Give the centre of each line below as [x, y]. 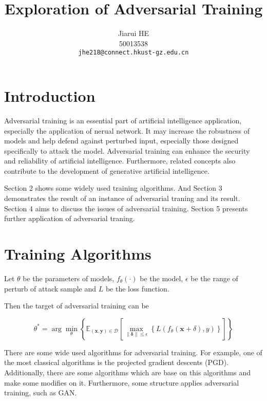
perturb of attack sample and [50, 288]
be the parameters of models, [69, 278]
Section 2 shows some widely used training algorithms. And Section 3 [113, 188]
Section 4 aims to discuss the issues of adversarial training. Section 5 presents [126, 208]
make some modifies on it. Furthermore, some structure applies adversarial [122, 382]
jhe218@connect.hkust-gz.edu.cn [133, 53]
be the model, [161, 278]
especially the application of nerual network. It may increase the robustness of [127, 130]
